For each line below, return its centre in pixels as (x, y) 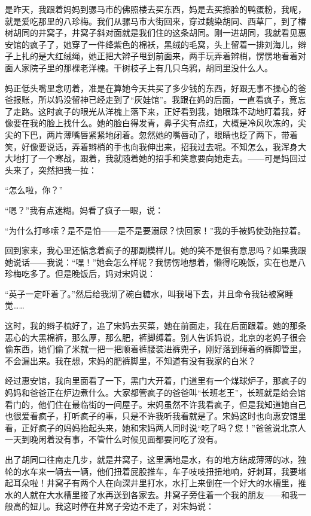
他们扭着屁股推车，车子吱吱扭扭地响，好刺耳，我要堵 (201, 471)
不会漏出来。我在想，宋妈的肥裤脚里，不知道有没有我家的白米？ (130, 360)
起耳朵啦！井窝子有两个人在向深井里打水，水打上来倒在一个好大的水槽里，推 (155, 483)
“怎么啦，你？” (34, 190)
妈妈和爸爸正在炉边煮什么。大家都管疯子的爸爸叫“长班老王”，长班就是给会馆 (155, 393)
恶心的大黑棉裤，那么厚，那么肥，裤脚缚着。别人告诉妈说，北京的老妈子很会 (155, 337)
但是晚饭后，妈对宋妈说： (105, 274)
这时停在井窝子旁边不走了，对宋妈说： (138, 506)
